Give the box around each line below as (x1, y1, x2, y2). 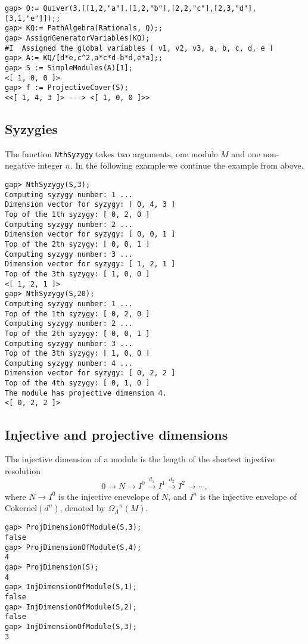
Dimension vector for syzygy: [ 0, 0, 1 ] (5, 230, 176, 239)
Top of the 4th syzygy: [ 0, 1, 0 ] (5, 379, 150, 388)
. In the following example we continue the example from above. (70, 159, 304, 172)
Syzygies (5, 119, 58, 138)
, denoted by (60, 502, 105, 514)
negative (5, 159, 35, 172)
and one (231, 147, 260, 160)
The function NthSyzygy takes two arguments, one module (5, 147, 218, 160)
